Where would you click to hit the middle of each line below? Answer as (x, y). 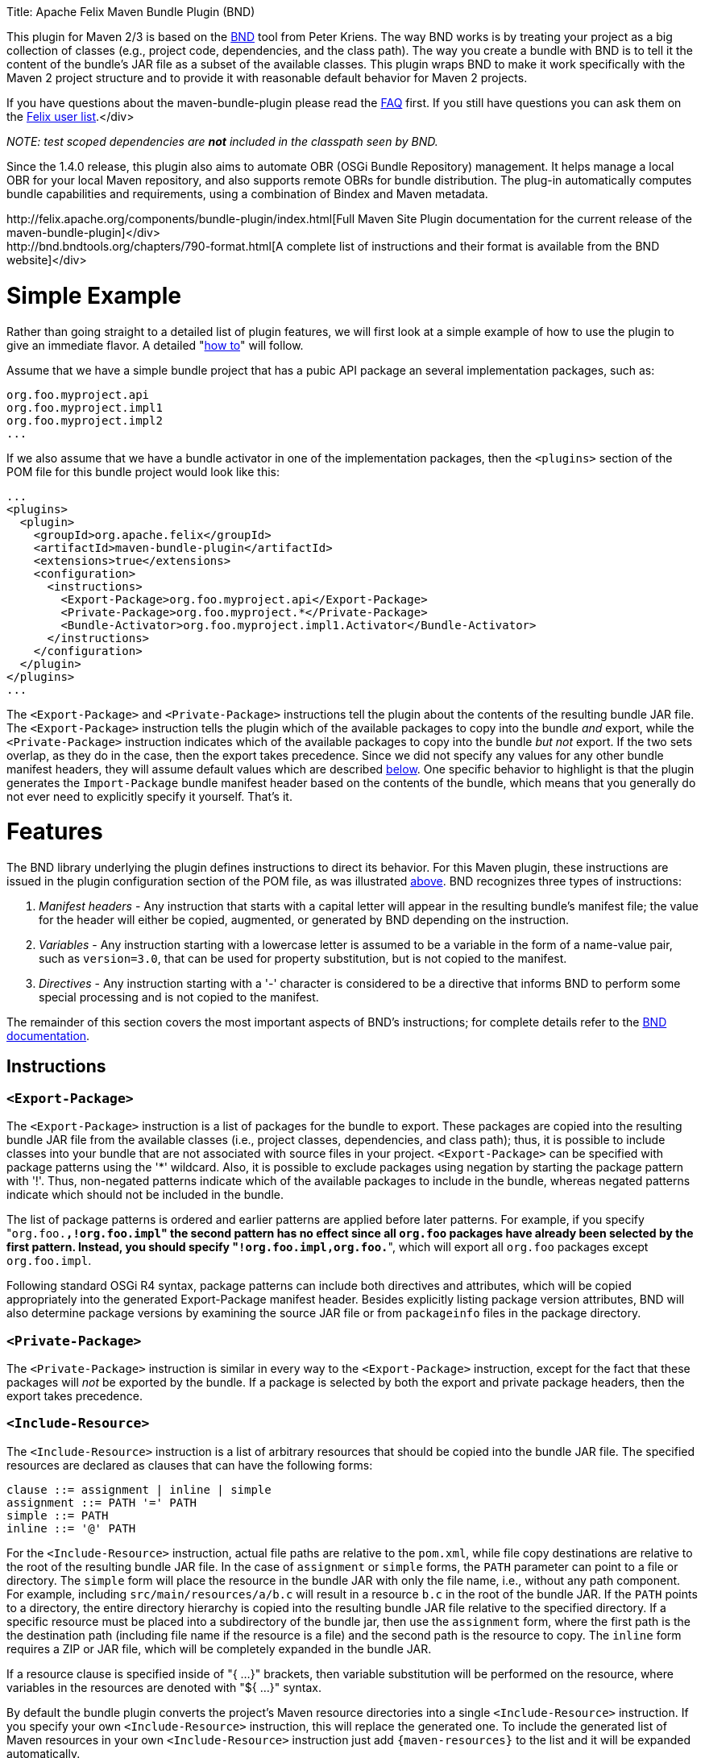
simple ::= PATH (58, 1515)
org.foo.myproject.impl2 (85, 420)
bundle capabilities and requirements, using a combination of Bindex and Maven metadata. (247, 194)
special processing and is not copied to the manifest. (179, 997)
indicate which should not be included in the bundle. (145, 1195)
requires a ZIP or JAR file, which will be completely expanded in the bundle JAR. (219, 1648)
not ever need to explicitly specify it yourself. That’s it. (149, 796)
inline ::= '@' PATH (71, 1528)
